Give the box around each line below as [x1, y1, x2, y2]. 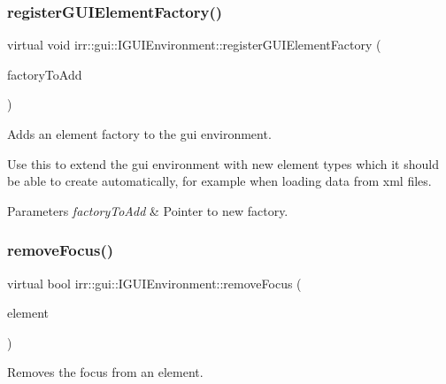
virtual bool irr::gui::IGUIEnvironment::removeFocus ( [7, 273, 302, 292]
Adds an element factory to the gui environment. [7, 125, 272, 142]
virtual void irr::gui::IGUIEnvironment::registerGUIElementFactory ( [7, 35, 381, 54]
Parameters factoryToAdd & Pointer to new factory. [7, 201, 288, 219]
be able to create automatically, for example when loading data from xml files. [7, 172, 432, 190]
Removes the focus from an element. [7, 363, 204, 381]
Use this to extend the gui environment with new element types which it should [7, 154, 439, 173]
